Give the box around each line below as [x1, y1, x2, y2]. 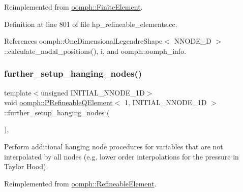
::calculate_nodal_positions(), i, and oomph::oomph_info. [4, 45, 187, 56]
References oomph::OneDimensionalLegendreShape [4, 36, 163, 46]
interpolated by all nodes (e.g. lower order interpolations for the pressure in [4, 151, 239, 162]
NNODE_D [174, 36, 211, 46]
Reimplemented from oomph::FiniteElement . [4, 2, 143, 12]
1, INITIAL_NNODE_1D [125, 97, 207, 108]
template [4, 87, 32, 98]
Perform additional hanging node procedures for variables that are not [4, 141, 223, 151]
